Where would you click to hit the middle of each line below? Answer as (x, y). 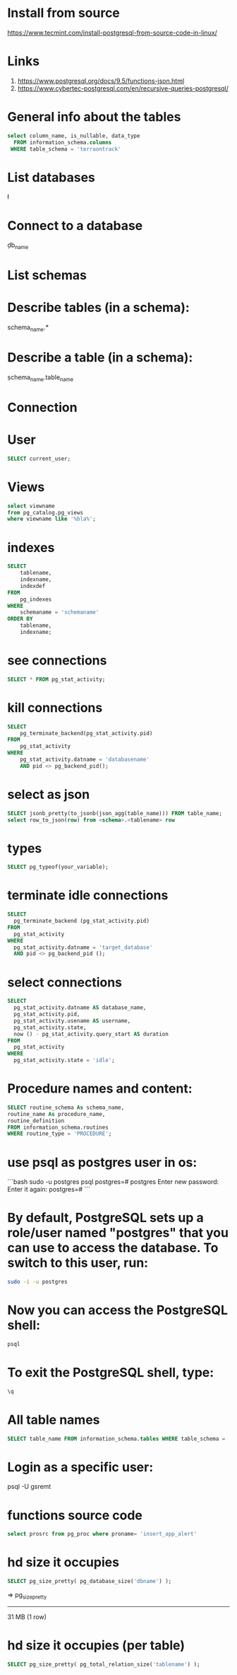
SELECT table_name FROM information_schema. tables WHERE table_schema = (116, 1439)
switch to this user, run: (78, 1263)
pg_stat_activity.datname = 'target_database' (83, 947)
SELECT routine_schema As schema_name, (66, 1107)
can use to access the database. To (113, 1248)
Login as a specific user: (80, 1467)
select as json (49, 794)
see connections (57, 661)
